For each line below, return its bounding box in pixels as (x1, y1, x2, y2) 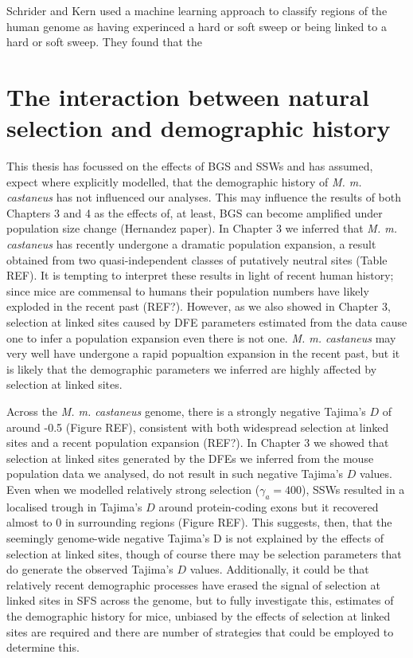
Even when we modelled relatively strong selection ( (6, 480, 260, 497)
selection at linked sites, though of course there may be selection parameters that (6, 545, 402, 562)
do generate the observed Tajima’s (6, 561, 173, 578)
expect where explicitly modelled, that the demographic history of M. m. (6, 173, 362, 190)
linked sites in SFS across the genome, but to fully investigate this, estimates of (6, 592, 394, 609)
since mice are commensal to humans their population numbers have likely (6, 282, 369, 299)
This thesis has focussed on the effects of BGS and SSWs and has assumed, (6, 158, 373, 174)
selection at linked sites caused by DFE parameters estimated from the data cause (6, 314, 407, 331)
